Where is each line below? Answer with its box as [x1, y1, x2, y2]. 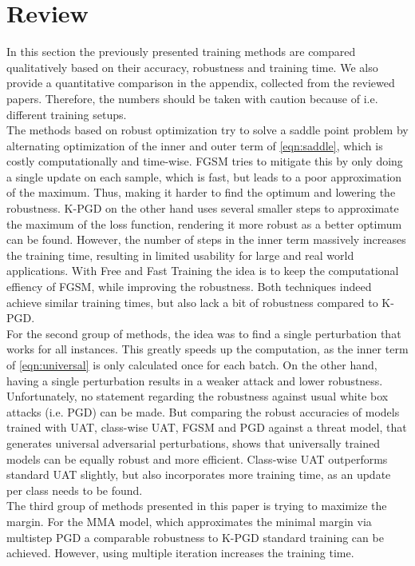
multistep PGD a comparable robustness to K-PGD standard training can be [6, 528, 384, 545]
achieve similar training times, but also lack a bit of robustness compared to [6, 293, 378, 310]
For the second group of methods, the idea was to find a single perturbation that [6, 325, 401, 341]
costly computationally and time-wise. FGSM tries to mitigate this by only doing [6, 153, 403, 169]
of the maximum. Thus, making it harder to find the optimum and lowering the [6, 184, 396, 201]
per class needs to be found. [6, 481, 143, 498]
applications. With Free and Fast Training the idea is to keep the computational [6, 262, 399, 279]
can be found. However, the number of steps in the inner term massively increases [6, 231, 406, 248]
